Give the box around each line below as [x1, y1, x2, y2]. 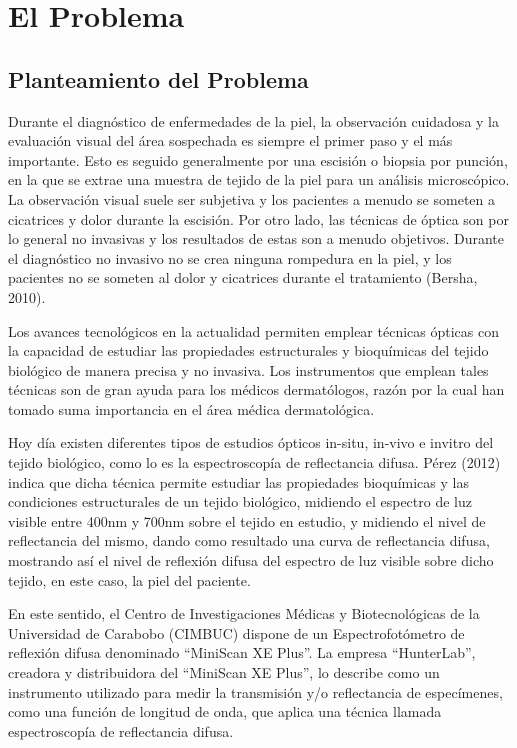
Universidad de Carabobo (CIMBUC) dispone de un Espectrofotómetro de [8, 622, 465, 643]
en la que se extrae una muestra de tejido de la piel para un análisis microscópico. [8, 169, 510, 190]
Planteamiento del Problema [8, 63, 309, 94]
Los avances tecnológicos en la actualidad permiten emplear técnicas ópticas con [8, 320, 499, 341]
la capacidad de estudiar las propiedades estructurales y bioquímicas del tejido [8, 340, 489, 361]
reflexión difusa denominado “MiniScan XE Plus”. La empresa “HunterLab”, [8, 642, 476, 663]
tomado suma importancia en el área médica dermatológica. [8, 398, 375, 419]
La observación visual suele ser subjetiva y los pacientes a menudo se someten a [8, 188, 495, 209]
